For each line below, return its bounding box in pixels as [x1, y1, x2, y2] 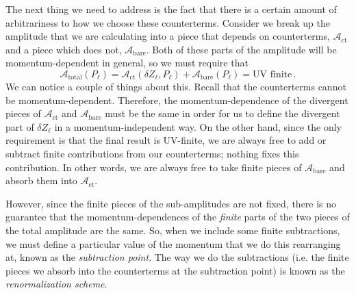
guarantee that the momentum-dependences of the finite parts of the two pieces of [5, 209, 350, 224]
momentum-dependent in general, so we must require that [5, 55, 249, 70]
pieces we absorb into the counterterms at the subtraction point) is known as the [5, 263, 345, 277]
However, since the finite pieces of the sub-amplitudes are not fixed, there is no [5, 196, 337, 210]
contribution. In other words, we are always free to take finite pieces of [5, 160, 302, 174]
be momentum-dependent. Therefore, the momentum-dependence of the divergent [5, 92, 348, 107]
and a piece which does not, [5, 42, 122, 56]
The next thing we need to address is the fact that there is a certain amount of [5, 2, 337, 16]
